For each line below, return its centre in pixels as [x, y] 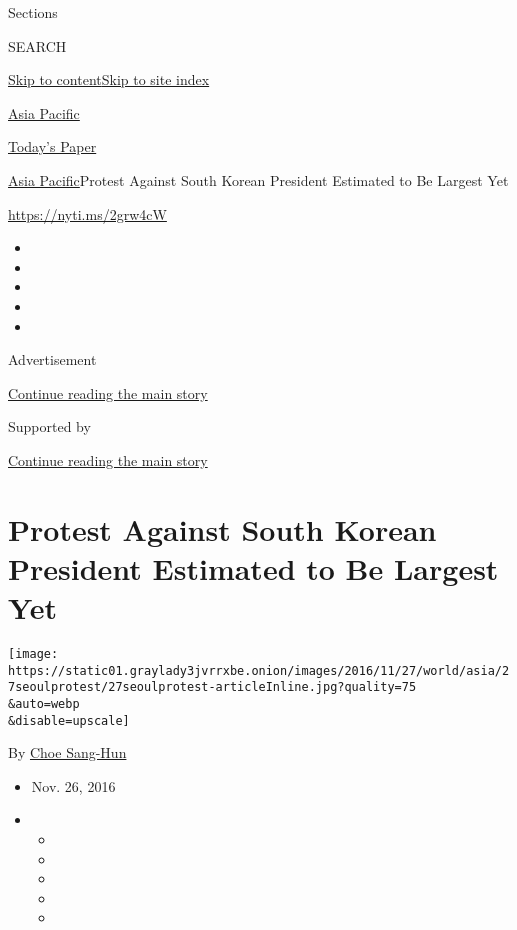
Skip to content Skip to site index [109, 79]
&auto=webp [44, 703]
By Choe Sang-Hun [67, 752]
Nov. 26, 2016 [73, 785]
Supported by [49, 426]
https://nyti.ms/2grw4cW [87, 213]
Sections [33, 12]
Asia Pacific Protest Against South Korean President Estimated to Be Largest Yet [258, 179]
